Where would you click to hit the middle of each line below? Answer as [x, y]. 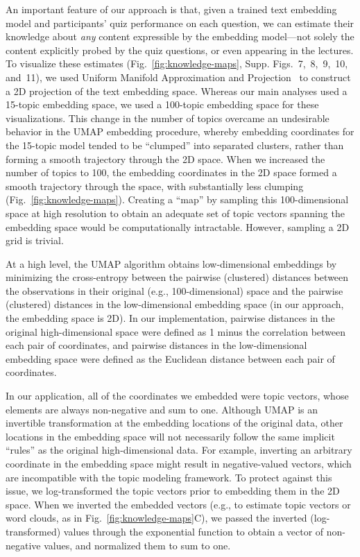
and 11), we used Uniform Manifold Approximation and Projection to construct [178, 77]
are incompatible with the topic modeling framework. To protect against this [169, 477]
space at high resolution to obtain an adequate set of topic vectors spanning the [175, 213]
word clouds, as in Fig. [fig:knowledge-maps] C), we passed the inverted [156, 518]
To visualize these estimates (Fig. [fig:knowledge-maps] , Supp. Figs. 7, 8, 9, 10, [177, 63]
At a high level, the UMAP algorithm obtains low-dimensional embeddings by [171, 263]
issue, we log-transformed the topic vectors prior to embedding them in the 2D [173, 491]
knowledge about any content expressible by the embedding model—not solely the [180, 36]
